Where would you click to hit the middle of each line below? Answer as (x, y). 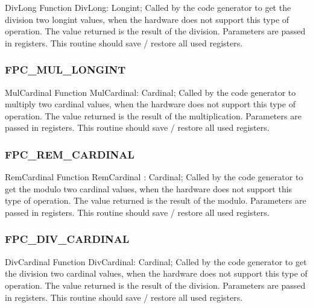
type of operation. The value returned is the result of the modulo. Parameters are (156, 200)
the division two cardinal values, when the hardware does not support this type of (156, 273)
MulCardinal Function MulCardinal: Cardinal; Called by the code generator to (150, 92)
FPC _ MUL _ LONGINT (65, 70)
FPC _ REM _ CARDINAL (70, 154)
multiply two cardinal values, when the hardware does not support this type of (150, 104)
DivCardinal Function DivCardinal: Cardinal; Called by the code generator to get (156, 261)
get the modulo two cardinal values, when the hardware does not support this (149, 188)
